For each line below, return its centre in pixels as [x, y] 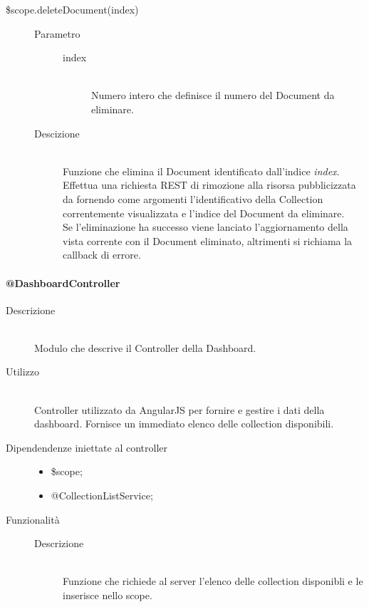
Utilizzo [23, 372]
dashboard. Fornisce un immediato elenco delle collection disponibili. [184, 424]
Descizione [57, 133]
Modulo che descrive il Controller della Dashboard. [145, 347]
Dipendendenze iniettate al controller [87, 447]
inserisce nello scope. [108, 595]
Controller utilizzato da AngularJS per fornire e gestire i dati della [180, 409]
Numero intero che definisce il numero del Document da [213, 95]
